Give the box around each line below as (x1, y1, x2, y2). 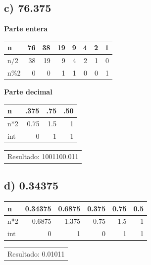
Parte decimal (4, 87, 52, 97)
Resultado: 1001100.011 (7, 151, 79, 161)
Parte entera (4, 23, 48, 34)
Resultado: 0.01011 (7, 249, 65, 259)
